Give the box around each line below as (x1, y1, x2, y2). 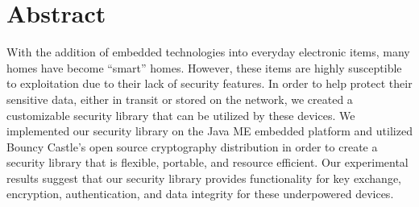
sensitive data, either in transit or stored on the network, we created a (6, 90, 353, 107)
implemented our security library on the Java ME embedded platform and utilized (6, 122, 413, 139)
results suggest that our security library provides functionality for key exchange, (6, 169, 401, 186)
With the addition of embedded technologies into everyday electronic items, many (6, 43, 410, 60)
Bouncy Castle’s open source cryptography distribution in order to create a (6, 138, 378, 155)
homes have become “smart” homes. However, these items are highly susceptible (6, 59, 402, 76)
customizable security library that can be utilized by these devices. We (6, 106, 355, 123)
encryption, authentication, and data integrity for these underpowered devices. (6, 185, 394, 202)
